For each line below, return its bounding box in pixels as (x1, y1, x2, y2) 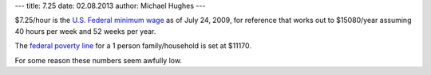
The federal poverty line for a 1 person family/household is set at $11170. (14, 41, 251, 51)
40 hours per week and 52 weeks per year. (14, 26, 156, 36)
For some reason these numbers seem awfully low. (14, 55, 183, 65)
